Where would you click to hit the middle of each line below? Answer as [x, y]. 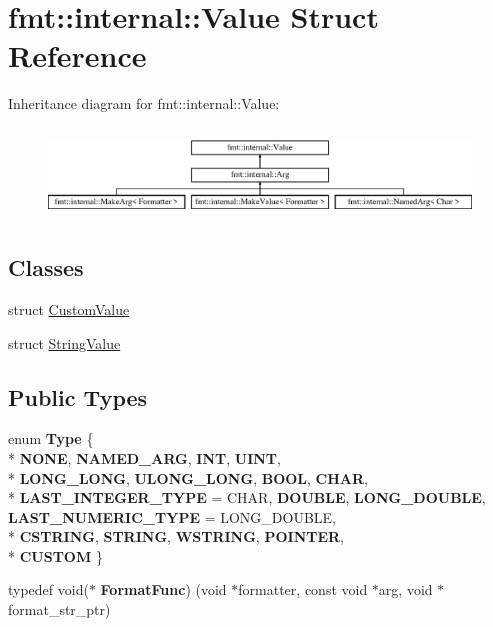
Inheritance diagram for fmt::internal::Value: [144, 103]
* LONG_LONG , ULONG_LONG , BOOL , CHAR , [188, 477]
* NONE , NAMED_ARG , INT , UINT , [144, 457]
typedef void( [48, 589]
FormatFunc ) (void [163, 589]
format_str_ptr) [59, 609]
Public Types [78, 396]
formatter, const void [303, 589]
